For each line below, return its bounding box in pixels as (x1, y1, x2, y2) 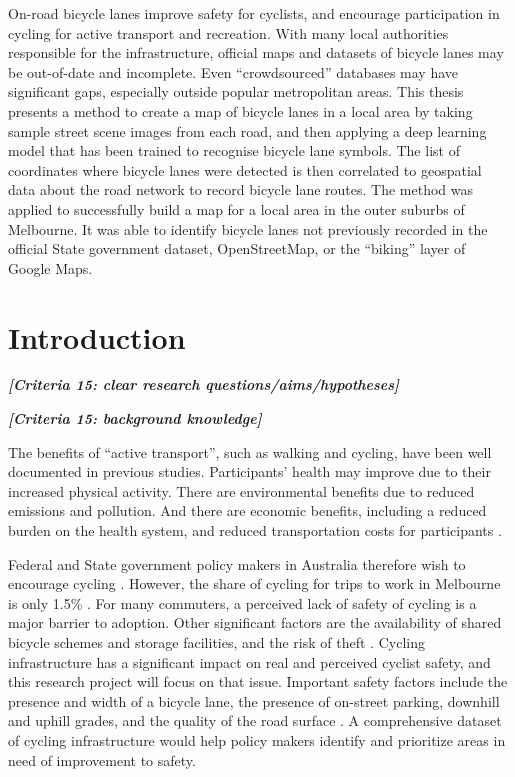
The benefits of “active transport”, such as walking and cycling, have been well (8, 441, 492, 462)
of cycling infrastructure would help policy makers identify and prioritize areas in (8, 729, 506, 750)
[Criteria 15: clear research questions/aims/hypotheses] (8, 374, 400, 395)
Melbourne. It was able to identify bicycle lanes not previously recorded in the (8, 218, 488, 239)
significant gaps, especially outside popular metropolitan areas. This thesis (8, 81, 464, 102)
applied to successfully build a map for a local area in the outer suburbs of (8, 198, 465, 219)
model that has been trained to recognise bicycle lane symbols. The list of (8, 140, 460, 161)
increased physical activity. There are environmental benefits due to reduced (8, 480, 475, 501)
